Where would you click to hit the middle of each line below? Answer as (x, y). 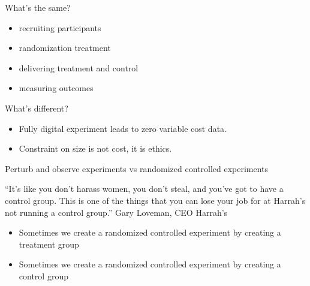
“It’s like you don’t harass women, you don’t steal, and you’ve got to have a (144, 189)
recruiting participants (60, 27)
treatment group (49, 244)
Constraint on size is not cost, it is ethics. (95, 148)
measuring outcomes (56, 88)
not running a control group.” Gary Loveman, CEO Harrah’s (116, 212)
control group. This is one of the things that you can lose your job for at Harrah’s (155, 200)
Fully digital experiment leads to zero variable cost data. (123, 128)
